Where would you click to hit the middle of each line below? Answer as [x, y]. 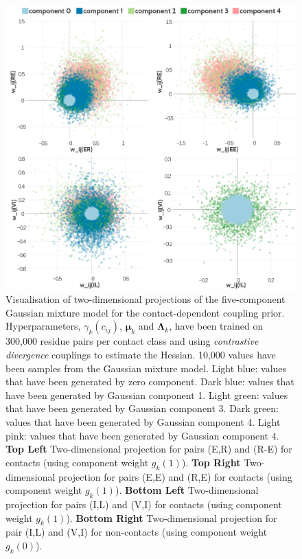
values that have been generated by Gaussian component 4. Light [143, 422]
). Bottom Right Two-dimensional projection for [172, 517]
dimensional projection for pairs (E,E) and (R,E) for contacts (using [149, 476]
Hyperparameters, [43, 326]
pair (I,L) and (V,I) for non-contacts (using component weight [137, 532]
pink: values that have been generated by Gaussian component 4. [142, 435]
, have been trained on [216, 326]
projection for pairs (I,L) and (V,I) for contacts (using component [144, 504]
